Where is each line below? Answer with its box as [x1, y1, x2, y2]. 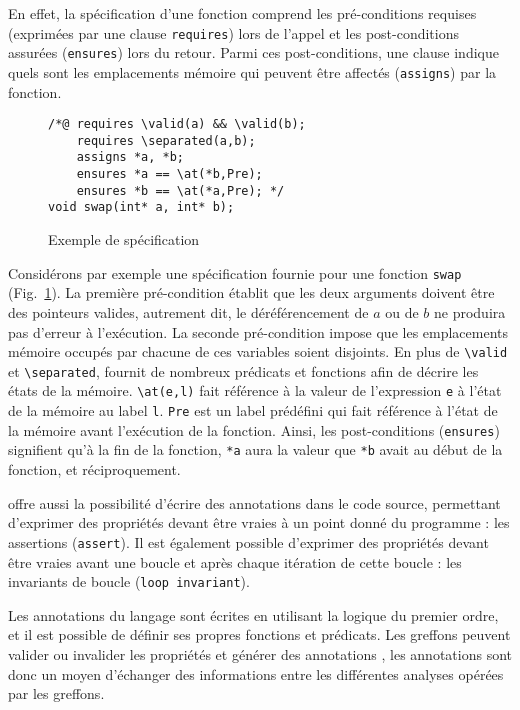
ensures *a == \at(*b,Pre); [76, 167, 263, 182]
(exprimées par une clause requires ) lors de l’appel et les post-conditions [8, 22, 460, 43]
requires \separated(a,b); [76, 133, 256, 148]
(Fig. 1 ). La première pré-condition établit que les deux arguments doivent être [8, 282, 495, 303]
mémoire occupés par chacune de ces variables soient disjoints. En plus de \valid [8, 341, 508, 362]
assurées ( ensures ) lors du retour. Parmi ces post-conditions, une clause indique [8, 42, 499, 63]
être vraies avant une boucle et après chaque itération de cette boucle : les [8, 551, 462, 572]
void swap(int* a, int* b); [48, 200, 235, 215]
